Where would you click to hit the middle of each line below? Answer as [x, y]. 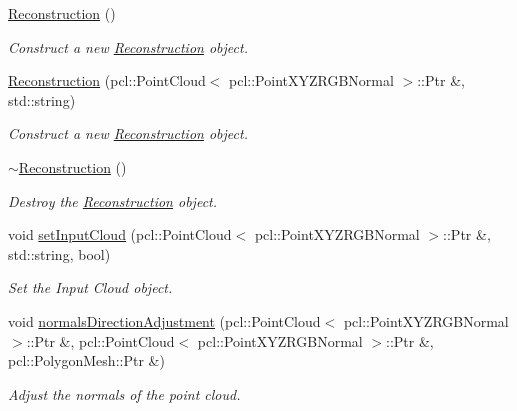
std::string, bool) [59, 253]
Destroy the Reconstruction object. [113, 200]
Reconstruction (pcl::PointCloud [107, 80]
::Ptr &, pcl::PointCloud [100, 340]
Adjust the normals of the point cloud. [124, 393]
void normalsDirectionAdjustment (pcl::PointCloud [164, 320]
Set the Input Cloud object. [90, 287]
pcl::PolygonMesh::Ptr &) [86, 360]
